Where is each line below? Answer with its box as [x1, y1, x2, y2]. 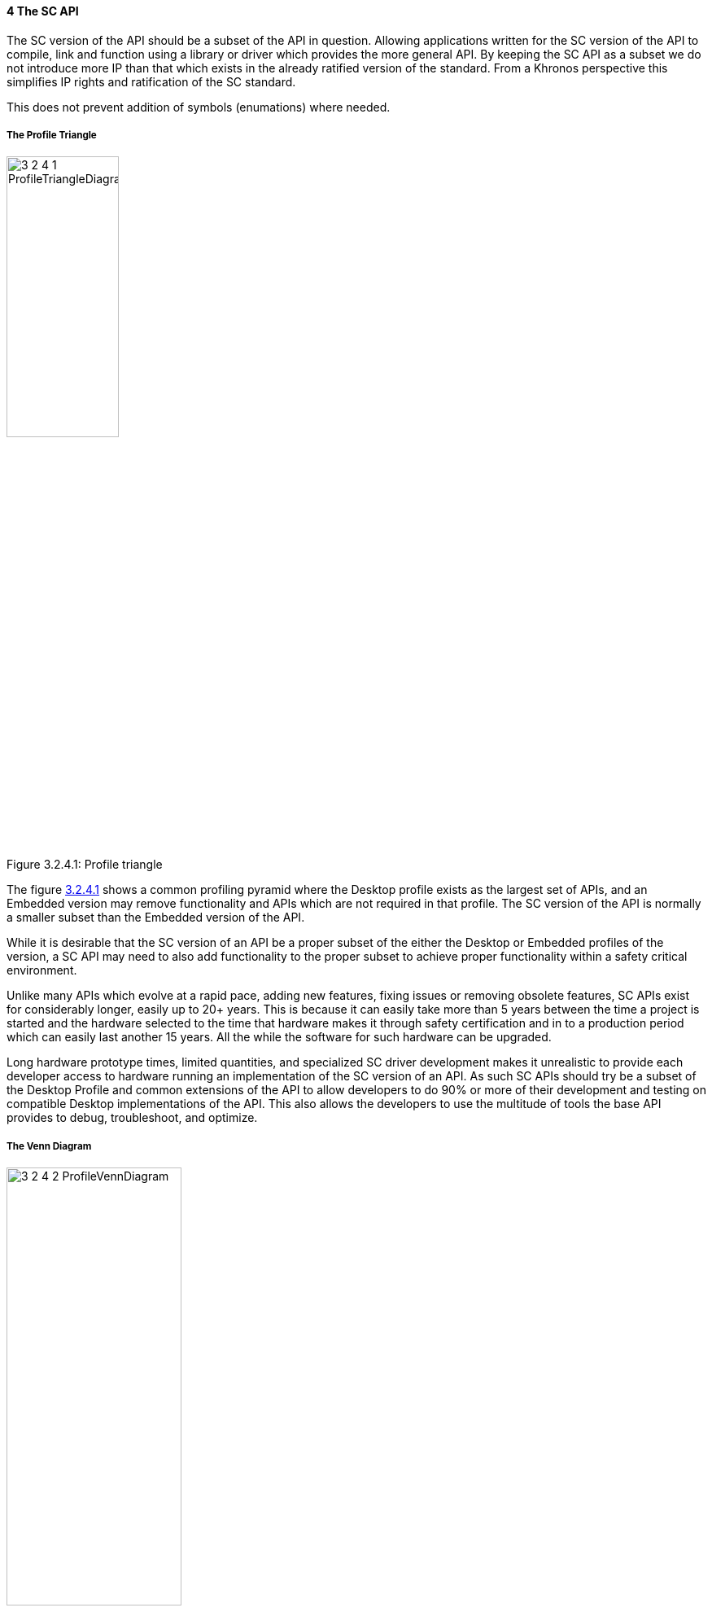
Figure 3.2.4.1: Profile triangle [7, 857, 163, 872]
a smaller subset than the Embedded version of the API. [7, 910, 305, 925]
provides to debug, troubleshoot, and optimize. [7, 1110, 258, 1125]
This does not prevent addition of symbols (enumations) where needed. [7, 99, 391, 114]
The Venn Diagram [7, 1140, 92, 1152]
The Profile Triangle [7, 129, 97, 141]
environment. [7, 963, 77, 978]
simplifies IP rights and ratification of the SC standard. [7, 74, 296, 89]
